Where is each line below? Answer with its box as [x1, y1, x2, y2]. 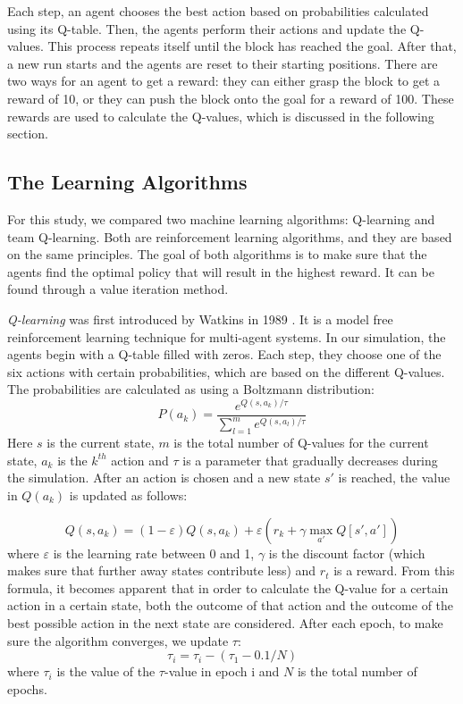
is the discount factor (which [268, 543, 425, 562]
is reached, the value [338, 468, 450, 487]
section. [7, 124, 48, 143]
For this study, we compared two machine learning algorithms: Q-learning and [7, 209, 435, 228]
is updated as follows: [69, 486, 188, 505]
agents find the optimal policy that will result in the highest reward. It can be [7, 262, 434, 281]
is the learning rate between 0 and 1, [53, 543, 255, 562]
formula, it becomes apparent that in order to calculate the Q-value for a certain [7, 578, 449, 597]
